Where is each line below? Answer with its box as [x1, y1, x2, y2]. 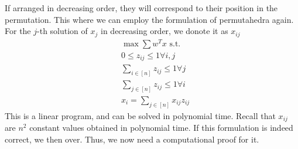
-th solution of [37, 25, 88, 37]
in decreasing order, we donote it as [101, 25, 228, 37]
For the [5, 25, 31, 37]
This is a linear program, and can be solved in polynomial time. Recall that [5, 109, 276, 121]
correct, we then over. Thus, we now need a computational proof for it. [5, 133, 259, 145]
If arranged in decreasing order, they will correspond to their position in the [5, 2, 278, 13]
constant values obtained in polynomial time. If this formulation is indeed [29, 121, 293, 134]
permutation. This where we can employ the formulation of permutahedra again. [5, 13, 294, 25]
